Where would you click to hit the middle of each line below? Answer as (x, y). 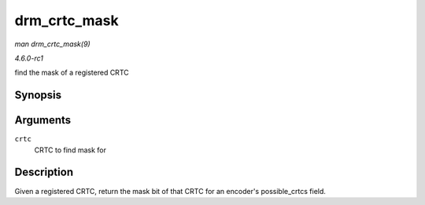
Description (44, 172)
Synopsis (38, 95)
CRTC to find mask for (70, 150)
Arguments (43, 121)
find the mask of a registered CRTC (72, 73)
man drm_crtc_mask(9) (52, 44)
